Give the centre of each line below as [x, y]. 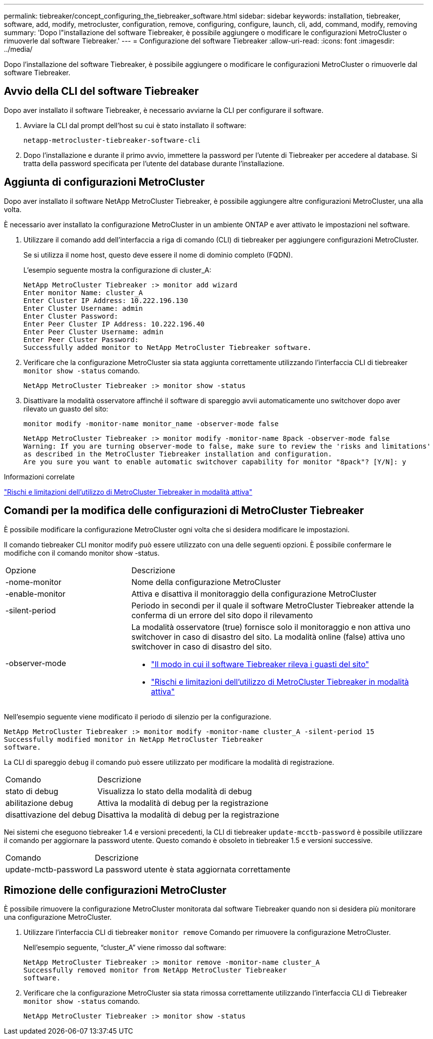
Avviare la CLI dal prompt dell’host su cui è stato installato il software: [135, 125]
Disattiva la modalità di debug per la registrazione [188, 814]
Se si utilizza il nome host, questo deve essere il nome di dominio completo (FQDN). [158, 255]
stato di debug [32, 791]
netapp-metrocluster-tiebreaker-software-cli [112, 140]
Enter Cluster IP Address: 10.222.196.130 [106, 300]
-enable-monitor [36, 594]
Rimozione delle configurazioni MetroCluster [115, 890]
